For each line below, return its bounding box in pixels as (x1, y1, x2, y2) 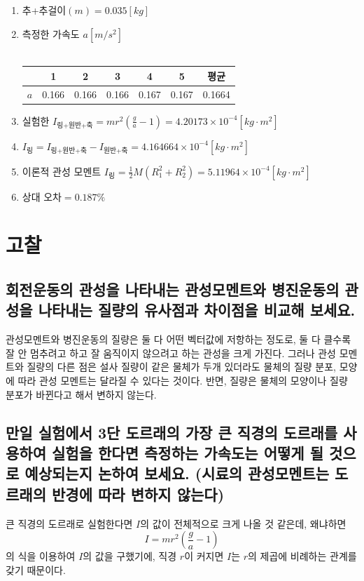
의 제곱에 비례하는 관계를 (248, 549, 357, 563)
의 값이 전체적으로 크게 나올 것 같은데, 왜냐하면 (140, 516, 346, 530)
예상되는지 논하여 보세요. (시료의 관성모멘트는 (24, 462, 330, 484)
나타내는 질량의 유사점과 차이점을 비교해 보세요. (38, 299, 356, 321)
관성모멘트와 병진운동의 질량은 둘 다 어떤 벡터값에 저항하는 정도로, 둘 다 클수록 (6, 332, 351, 347)
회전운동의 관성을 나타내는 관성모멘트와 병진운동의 (6, 278, 339, 300)
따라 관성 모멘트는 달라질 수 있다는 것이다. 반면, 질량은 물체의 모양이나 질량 (17, 373, 348, 387)
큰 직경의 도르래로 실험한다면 (6, 516, 133, 530)
